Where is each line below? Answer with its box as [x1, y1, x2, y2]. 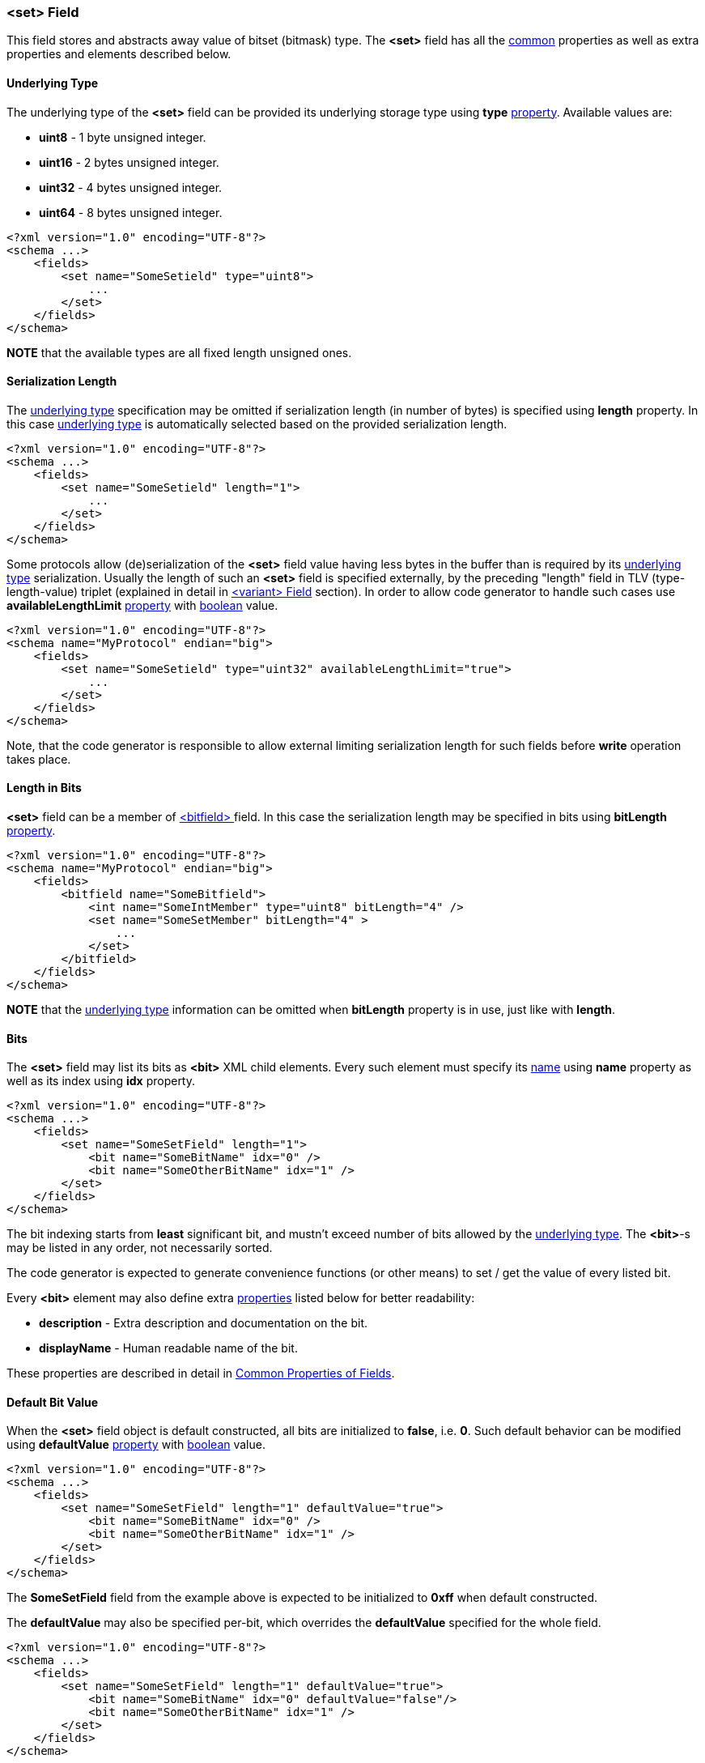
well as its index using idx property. [6, 1074, 196, 1088]
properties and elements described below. [6, 47, 231, 62]
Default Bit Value [6, 1395, 99, 1409]
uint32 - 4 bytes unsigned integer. [39, 180, 223, 194]
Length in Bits [6, 781, 82, 795]
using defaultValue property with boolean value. [6, 1437, 265, 1452]
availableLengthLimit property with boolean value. [6, 598, 278, 612]
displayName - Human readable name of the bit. [39, 1341, 298, 1356]
